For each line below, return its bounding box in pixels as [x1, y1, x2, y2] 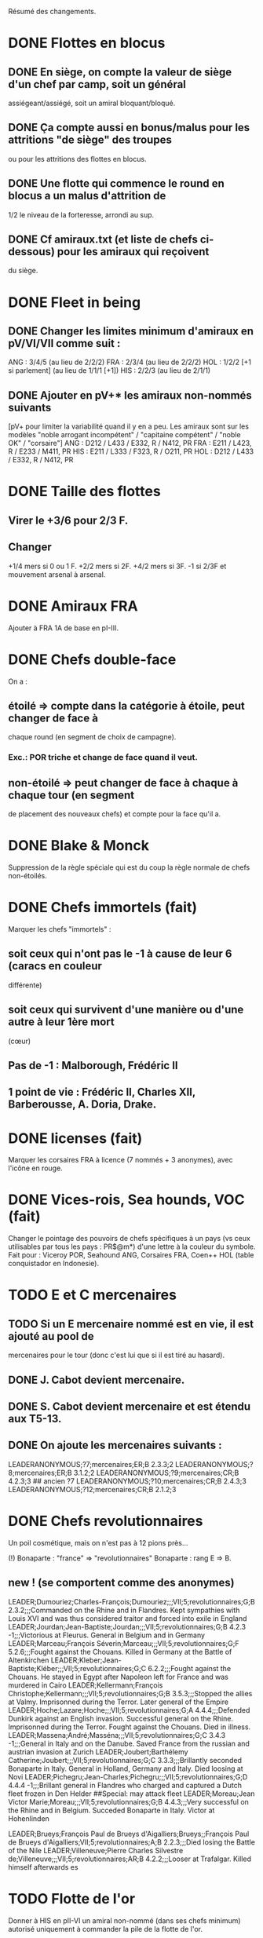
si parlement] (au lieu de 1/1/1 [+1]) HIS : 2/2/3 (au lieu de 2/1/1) [8, 366, 210, 375]
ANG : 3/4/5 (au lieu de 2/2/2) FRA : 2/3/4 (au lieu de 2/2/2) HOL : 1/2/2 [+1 [8, 357, 252, 367]
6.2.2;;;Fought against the [148, 1663, 232, 1673]
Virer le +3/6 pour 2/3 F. [8, 513, 129, 527]
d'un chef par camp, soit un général [8, 78, 187, 91]
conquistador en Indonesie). [8, 1259, 100, 1268]
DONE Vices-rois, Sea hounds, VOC [8, 1191, 245, 1209]
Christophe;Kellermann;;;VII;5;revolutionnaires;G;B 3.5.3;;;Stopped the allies [8, 1688, 253, 1698]
